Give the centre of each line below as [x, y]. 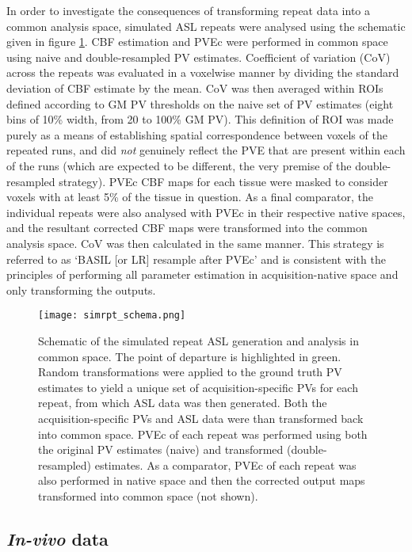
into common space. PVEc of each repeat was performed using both [203, 434]
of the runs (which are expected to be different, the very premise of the [179, 165]
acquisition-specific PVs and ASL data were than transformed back [201, 418]
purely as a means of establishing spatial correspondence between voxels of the [197, 134]
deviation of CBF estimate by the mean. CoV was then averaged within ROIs [195, 88]
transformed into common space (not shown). [148, 495]
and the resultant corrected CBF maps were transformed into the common [187, 228]
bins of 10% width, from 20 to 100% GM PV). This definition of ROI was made [200, 119]
